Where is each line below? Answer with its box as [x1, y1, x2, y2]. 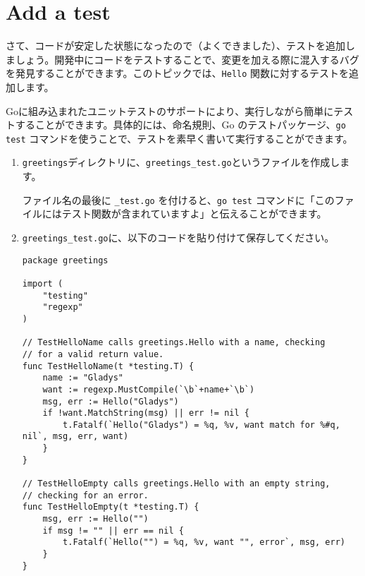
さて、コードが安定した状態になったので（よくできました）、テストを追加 [6, 38, 345, 53]
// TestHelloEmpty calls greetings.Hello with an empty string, [22, 479, 330, 489]
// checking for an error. [22, 490, 149, 500]
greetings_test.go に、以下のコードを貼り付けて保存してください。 [22, 229, 335, 244]
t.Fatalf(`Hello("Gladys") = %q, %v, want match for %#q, [63, 419, 340, 430]
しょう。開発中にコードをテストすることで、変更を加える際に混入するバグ [15, 52, 359, 66]
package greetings [22, 255, 109, 265]
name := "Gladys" [42, 373, 123, 383]
